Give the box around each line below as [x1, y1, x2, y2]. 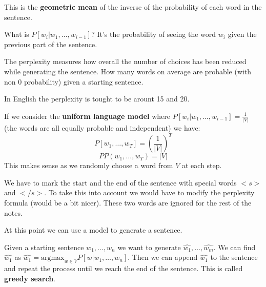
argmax [40, 254, 65, 262]
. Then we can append [128, 252, 198, 262]
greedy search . [4, 273, 56, 283]
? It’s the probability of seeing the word [91, 29, 216, 39]
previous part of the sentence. [4, 38, 97, 49]
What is [4, 29, 29, 39]
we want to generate [117, 241, 181, 252]
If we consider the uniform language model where [4, 110, 171, 121]
